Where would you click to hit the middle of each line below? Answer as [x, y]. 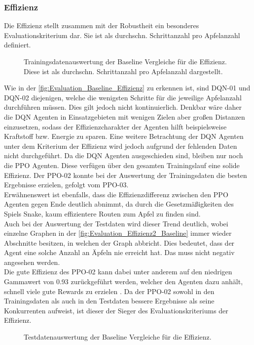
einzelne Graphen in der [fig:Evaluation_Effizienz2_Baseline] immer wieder [118, 233]
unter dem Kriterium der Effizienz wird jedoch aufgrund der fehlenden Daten [121, 146]
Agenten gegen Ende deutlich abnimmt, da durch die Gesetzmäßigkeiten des [119, 204]
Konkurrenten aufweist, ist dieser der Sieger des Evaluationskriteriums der [116, 310]
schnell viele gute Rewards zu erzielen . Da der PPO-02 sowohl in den [109, 291]
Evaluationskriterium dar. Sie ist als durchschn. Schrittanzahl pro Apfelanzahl [122, 35]
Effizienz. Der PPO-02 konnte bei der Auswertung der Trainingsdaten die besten [126, 175]
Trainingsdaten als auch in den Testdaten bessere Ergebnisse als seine [109, 301]
